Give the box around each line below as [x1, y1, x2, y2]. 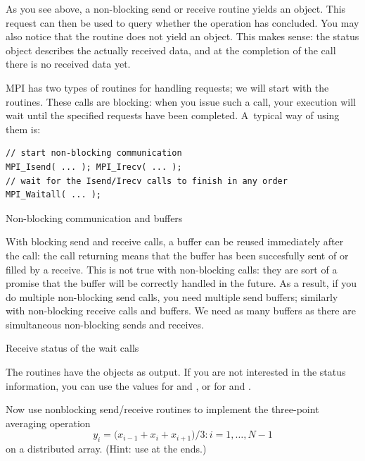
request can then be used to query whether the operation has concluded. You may [6, 15, 359, 30]
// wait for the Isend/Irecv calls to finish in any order [6, 176, 288, 186]
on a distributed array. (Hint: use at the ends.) [6, 441, 207, 456]
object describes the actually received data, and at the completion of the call [6, 42, 336, 57]
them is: [6, 121, 41, 136]
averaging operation [6, 415, 91, 430]
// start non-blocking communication [6, 148, 182, 159]
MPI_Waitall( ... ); [6, 190, 102, 200]
